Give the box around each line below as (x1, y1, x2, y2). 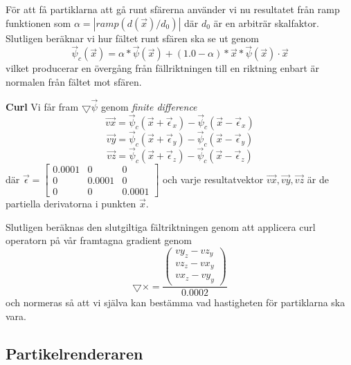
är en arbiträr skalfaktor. (213, 15, 319, 30)
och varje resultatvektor (162, 171, 264, 186)
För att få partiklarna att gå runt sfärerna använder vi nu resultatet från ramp (6, 2, 340, 16)
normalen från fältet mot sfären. (6, 75, 142, 88)
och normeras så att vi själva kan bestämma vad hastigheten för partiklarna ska (6, 295, 345, 310)
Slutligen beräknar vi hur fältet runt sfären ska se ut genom (6, 30, 260, 45)
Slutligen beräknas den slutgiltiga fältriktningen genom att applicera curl (6, 219, 316, 234)
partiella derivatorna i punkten (6, 196, 136, 211)
